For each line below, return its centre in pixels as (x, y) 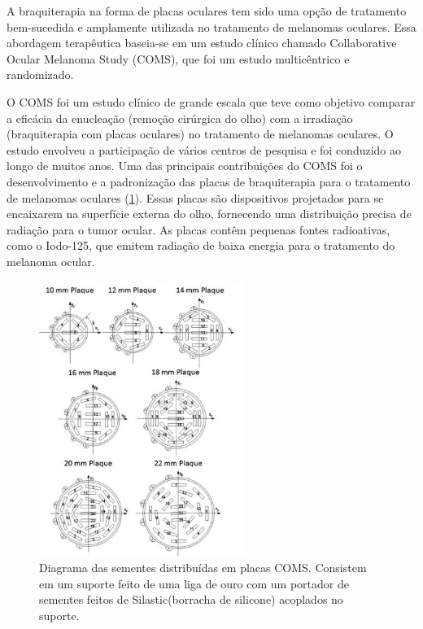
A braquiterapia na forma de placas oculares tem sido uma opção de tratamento (207, 11)
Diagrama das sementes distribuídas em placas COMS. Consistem (203, 568)
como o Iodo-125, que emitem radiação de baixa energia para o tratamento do (201, 245)
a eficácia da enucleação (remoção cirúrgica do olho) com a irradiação (180, 118)
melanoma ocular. (51, 261)
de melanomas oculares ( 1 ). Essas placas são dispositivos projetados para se (195, 197)
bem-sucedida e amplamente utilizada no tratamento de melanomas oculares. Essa (211, 26)
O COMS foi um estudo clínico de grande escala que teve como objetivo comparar (211, 101)
